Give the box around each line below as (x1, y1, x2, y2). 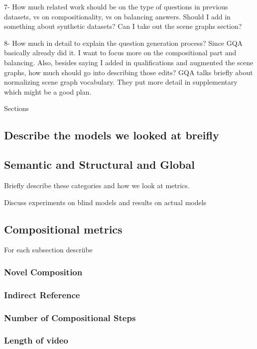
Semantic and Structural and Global (4, 157, 195, 172)
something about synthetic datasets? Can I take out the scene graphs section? (4, 21, 242, 31)
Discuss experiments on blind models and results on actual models (4, 197, 207, 207)
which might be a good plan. (4, 86, 92, 97)
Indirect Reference (4, 288, 80, 301)
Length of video (4, 334, 68, 347)
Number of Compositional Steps (4, 311, 136, 324)
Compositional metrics (4, 221, 123, 236)
